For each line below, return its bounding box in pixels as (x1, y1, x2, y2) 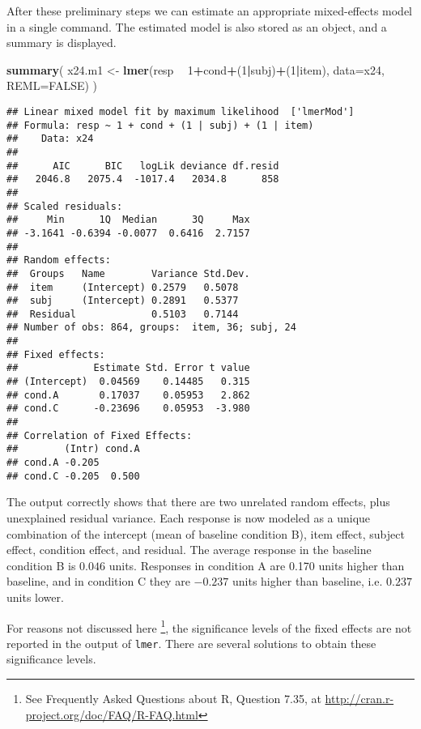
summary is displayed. (6, 34, 117, 51)
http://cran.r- (325, 690, 394, 706)
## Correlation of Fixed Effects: (6, 429, 193, 441)
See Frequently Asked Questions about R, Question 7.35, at (25, 690, 321, 706)
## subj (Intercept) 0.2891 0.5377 (6, 295, 239, 307)
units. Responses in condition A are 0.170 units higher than (108, 556, 405, 573)
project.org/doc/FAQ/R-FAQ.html (25, 706, 198, 723)
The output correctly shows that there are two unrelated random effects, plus (6, 493, 390, 510)
